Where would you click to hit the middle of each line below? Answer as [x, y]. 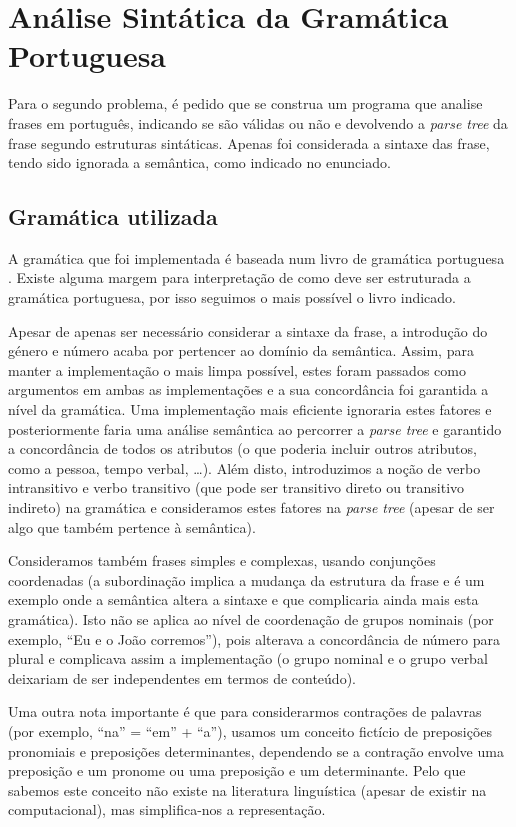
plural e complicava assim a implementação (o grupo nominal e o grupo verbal [248, 658]
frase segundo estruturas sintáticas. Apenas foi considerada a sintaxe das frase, [249, 142]
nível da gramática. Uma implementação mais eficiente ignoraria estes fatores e [250, 409]
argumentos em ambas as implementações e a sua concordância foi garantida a [248, 389]
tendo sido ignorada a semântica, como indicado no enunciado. [199, 162]
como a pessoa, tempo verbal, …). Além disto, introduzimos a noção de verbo [244, 467]
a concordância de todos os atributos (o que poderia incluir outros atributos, [242, 448]
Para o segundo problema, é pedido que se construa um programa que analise [245, 103]
